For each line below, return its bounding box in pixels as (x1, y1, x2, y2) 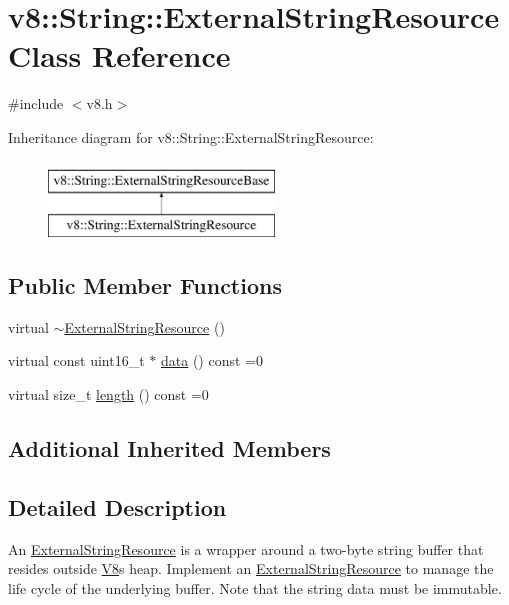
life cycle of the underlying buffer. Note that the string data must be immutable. (8, 577, 502, 598)
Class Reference (8, 35, 231, 76)
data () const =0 (160, 350, 263, 371)
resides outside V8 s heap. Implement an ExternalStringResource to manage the (8, 558, 494, 579)
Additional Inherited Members (8, 433, 331, 464)
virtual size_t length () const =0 (8, 384, 209, 405)
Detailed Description (8, 491, 227, 522)
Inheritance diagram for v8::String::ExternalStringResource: (8, 126, 374, 147)
